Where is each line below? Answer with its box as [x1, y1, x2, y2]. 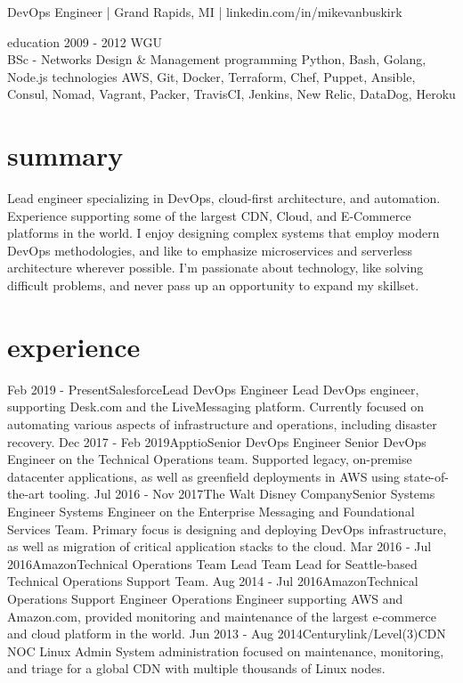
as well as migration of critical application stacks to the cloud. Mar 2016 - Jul [7, 537, 432, 556]
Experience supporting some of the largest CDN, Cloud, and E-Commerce [7, 206, 411, 224]
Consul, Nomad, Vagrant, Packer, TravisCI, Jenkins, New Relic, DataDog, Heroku [7, 85, 456, 103]
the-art [7, 484, 45, 503]
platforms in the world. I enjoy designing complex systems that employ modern [7, 224, 440, 242]
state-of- [403, 467, 449, 485]
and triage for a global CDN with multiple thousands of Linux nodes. [7, 659, 386, 678]
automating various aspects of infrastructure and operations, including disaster [7, 414, 437, 433]
